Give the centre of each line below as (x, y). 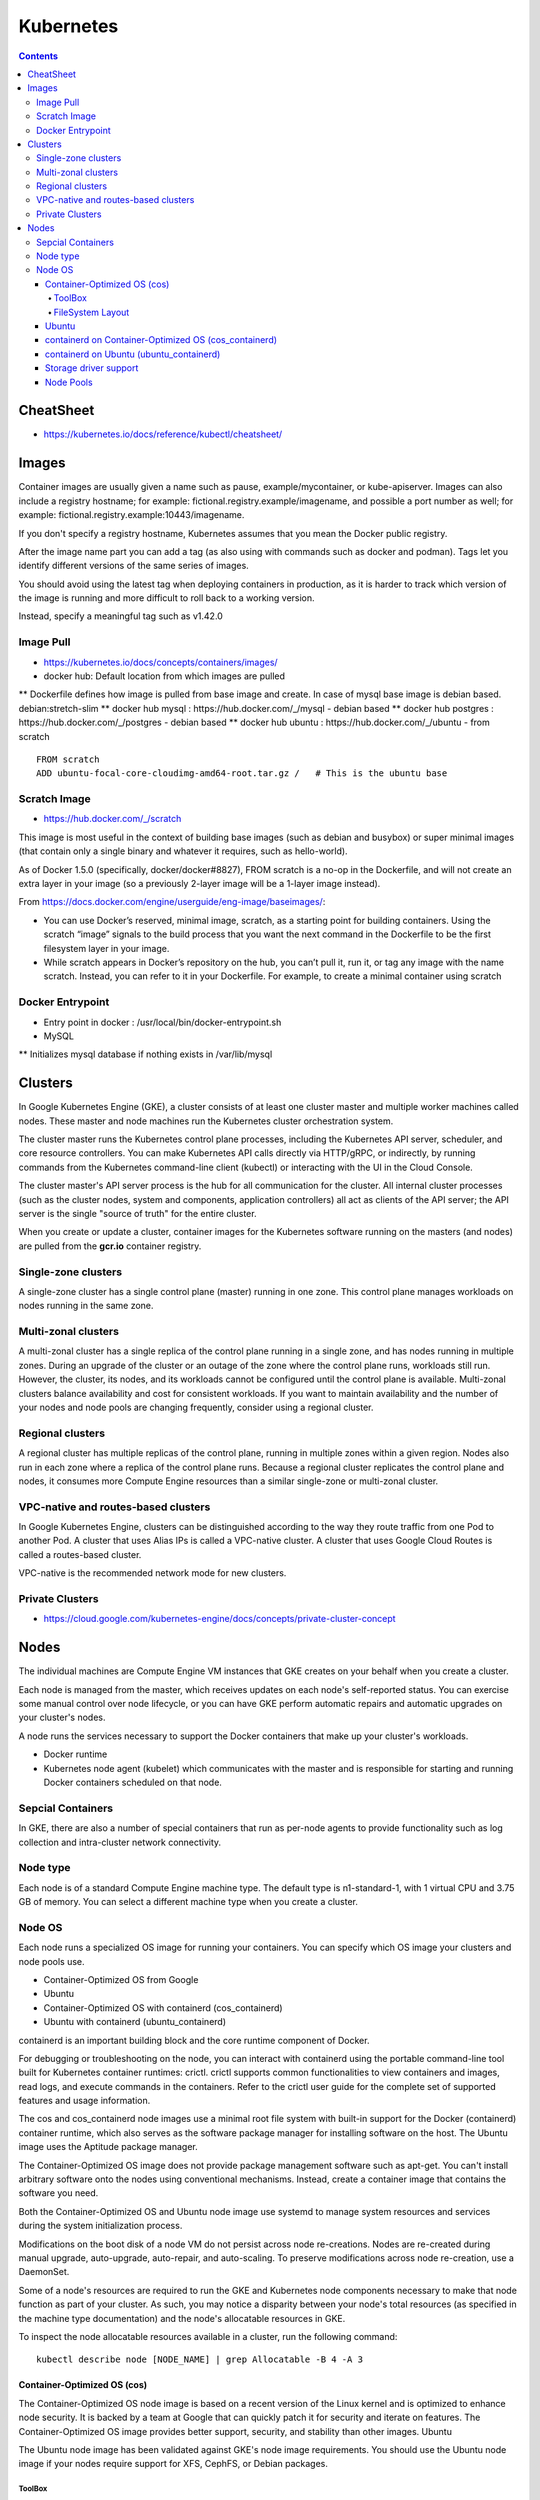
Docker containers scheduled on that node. (132, 1782)
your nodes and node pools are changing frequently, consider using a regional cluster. (196, 1407)
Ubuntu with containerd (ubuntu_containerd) (135, 2022)
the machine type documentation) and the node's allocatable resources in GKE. (182, 2318)
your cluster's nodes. (62, 1717)
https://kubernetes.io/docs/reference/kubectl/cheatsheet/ (163, 434)
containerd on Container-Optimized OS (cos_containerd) (161, 340)
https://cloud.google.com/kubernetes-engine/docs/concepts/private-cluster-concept (219, 1619)
